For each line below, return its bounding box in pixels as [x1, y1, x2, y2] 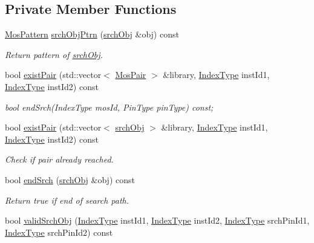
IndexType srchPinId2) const [5, 225, 113, 238]
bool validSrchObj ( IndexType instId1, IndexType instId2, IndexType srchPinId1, [5, 214, 310, 227]
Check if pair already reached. [5, 153, 114, 166]
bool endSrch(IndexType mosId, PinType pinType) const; [5, 100, 214, 113]
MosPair [115, 68, 146, 81]
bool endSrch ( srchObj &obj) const [5, 173, 135, 186]
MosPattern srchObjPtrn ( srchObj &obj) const [5, 28, 179, 40]
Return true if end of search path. [5, 193, 129, 206]
